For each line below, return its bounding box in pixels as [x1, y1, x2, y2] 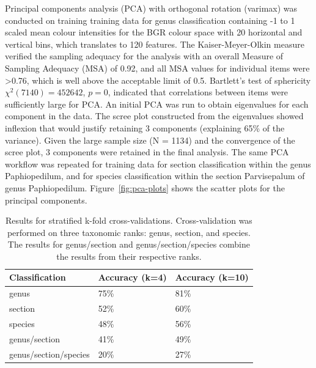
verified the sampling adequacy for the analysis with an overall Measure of [5, 50, 284, 62]
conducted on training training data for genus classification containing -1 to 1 [5, 13, 295, 26]
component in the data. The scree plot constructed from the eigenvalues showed [5, 109, 304, 122]
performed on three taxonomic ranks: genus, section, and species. [7, 226, 251, 238]
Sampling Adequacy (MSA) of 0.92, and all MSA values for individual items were [5, 61, 310, 74]
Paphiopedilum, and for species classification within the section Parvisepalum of [5, 169, 305, 182]
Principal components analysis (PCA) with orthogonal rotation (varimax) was [5, 2, 298, 14]
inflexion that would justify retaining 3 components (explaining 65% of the [5, 121, 285, 134]
